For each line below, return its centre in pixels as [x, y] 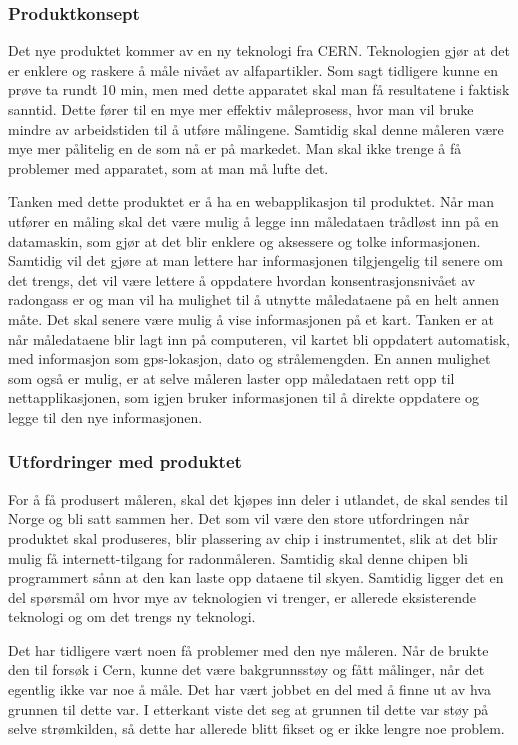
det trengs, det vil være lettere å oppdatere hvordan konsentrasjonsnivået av [242, 279]
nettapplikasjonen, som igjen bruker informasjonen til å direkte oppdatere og [244, 397]
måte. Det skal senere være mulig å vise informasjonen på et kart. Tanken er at [251, 318]
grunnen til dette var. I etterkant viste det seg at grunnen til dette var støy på [248, 708]
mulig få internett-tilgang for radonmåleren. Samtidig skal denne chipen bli [238, 557]
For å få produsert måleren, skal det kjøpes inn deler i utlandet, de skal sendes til [258, 498]
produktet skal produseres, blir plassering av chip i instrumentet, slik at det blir [253, 537]
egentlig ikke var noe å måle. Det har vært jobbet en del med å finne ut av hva [249, 689]
